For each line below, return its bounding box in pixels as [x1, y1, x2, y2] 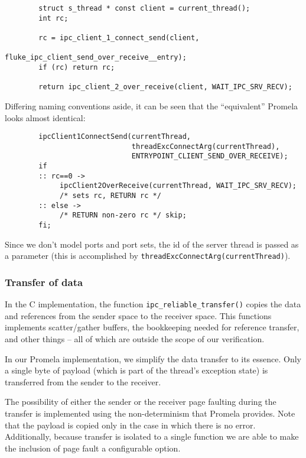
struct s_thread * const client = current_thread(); [38, 4, 250, 12]
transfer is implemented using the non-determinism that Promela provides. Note [5, 407, 295, 419]
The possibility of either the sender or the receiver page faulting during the [5, 395, 276, 408]
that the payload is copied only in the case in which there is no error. [5, 418, 256, 431]
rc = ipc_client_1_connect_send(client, [38, 33, 200, 42]
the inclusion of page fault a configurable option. [5, 441, 181, 454]
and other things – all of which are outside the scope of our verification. [5, 332, 265, 345]
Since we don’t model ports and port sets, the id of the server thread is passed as [5, 238, 299, 250]
